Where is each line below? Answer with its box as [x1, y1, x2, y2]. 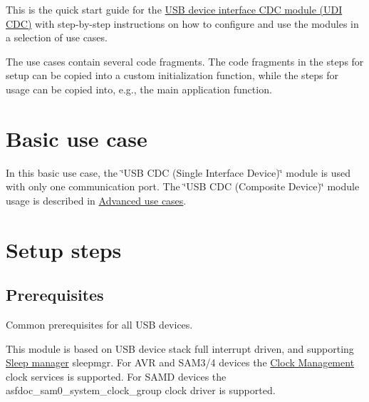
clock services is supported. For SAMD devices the [6, 368, 227, 383]
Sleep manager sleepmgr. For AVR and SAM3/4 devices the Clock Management [6, 355, 355, 370]
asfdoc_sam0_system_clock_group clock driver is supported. [6, 383, 276, 398]
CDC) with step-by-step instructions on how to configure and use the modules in [6, 16, 359, 31]
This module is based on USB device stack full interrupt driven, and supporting [6, 341, 354, 356]
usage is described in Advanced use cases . [6, 192, 187, 207]
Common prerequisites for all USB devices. [6, 317, 193, 332]
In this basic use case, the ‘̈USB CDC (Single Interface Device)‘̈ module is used [6, 165, 351, 180]
